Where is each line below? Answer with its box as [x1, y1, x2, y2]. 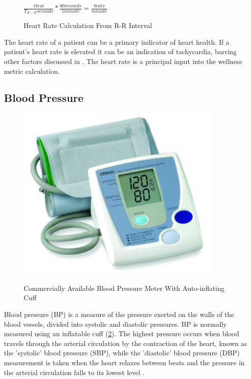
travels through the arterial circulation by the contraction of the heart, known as [4, 338, 247, 348]
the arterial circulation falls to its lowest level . [4, 367, 145, 377]
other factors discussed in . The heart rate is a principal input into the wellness [4, 56, 242, 66]
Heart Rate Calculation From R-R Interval [24, 20, 152, 31]
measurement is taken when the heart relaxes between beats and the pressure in [4, 357, 245, 368]
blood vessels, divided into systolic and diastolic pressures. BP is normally [4, 318, 227, 329]
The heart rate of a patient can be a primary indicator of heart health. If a [4, 36, 229, 47]
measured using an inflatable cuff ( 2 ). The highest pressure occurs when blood [4, 328, 239, 339]
